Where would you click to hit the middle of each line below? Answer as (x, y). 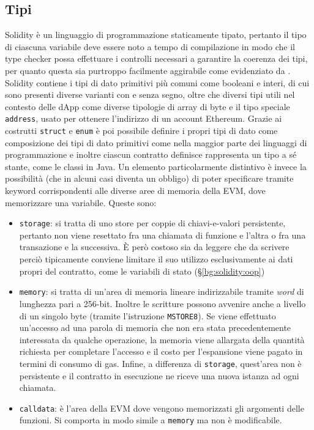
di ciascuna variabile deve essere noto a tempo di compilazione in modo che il (150, 46)
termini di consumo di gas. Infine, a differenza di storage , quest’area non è (160, 363)
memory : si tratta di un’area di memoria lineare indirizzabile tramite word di (162, 291)
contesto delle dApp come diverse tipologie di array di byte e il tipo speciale (148, 106)
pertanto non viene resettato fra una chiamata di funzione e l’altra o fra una (163, 235)
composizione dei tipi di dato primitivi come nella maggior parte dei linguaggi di (156, 142)
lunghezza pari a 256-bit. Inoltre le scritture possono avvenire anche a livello (163, 303)
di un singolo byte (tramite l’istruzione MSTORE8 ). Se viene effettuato (148, 315)
